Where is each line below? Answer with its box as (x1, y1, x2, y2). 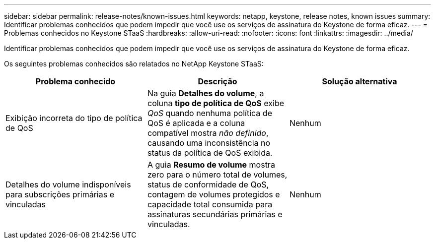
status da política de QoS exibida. (147, 148, 273, 158)
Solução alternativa (322, 76, 397, 86)
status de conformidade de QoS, (147, 180, 269, 189)
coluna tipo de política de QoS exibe (147, 98, 285, 108)
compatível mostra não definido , (147, 128, 269, 138)
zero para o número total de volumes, (147, 170, 288, 180)
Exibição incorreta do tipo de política (5, 113, 143, 123)
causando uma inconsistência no (147, 138, 271, 148)
